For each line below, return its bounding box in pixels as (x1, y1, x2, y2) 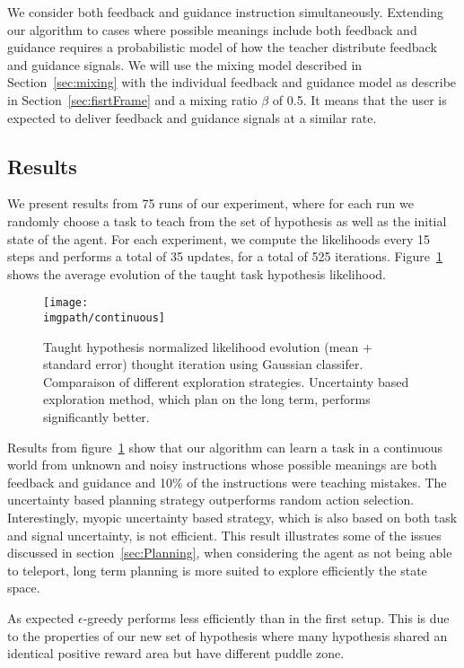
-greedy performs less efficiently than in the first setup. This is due (83, 608, 450, 627)
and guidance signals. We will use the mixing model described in (7, 55, 363, 74)
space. (7, 578, 40, 597)
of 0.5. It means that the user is (272, 90, 447, 109)
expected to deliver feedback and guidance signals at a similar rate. (7, 108, 377, 127)
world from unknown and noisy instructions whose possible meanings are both (7, 455, 437, 474)
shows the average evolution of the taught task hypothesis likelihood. (7, 264, 386, 283)
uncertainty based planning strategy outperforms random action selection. (7, 490, 415, 509)
